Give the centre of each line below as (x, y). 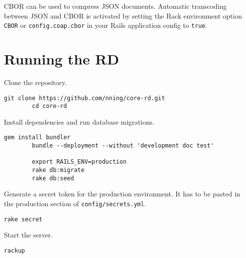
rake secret (23, 219)
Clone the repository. (35, 82)
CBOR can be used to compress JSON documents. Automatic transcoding (115, 6)
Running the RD (62, 59)
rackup (14, 250)
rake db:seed (53, 178)
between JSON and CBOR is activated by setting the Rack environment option (123, 15)
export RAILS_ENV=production (79, 162)
